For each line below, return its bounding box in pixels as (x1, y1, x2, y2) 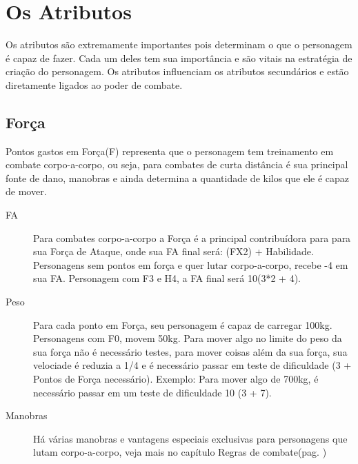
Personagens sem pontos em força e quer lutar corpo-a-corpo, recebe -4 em (33, 257, 348, 272)
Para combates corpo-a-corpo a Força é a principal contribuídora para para (33, 230, 351, 245)
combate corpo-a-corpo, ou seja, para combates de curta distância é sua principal (6, 157, 348, 172)
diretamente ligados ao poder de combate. (6, 77, 183, 92)
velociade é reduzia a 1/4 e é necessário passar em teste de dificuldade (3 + (33, 358, 352, 372)
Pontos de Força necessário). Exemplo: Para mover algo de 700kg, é (33, 372, 319, 386)
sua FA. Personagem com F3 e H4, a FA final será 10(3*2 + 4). (33, 271, 301, 285)
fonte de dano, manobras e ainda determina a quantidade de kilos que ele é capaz (6, 170, 349, 185)
